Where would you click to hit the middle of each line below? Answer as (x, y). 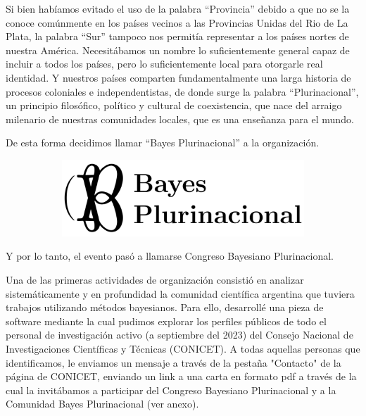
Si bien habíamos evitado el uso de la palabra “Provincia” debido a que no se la (178, 8)
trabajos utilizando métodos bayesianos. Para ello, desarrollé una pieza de (165, 307)
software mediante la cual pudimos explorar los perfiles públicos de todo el (166, 321)
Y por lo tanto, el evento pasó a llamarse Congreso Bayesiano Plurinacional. (170, 256)
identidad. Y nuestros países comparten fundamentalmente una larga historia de (178, 77)
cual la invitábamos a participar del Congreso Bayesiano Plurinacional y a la (171, 390)
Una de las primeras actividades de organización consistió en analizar (155, 279)
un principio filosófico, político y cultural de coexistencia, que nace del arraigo (174, 105)
